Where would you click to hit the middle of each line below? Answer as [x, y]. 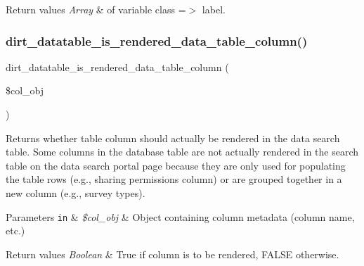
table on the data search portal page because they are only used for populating [176, 165]
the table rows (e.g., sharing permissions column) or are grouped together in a [174, 179]
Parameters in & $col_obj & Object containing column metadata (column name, [180, 216]
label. [214, 9]
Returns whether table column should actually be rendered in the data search [173, 138]
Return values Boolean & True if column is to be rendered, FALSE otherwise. [173, 254]
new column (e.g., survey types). [76, 192]
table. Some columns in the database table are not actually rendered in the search [182, 152]
